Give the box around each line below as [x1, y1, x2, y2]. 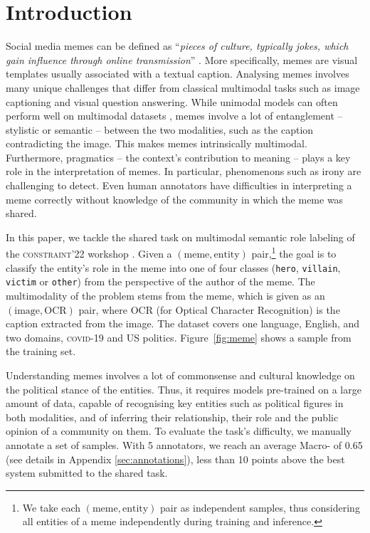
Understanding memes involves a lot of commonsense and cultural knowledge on [6, 367, 355, 382]
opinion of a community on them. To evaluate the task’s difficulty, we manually [6, 423, 351, 438]
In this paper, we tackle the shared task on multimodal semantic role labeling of [6, 229, 355, 244]
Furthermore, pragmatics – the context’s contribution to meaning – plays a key [6, 149, 351, 164]
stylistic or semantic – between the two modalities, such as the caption [6, 122, 314, 137]
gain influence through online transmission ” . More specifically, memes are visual [6, 52, 358, 67]
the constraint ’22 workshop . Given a [6, 246, 172, 261]
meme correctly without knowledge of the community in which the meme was [6, 191, 344, 206]
